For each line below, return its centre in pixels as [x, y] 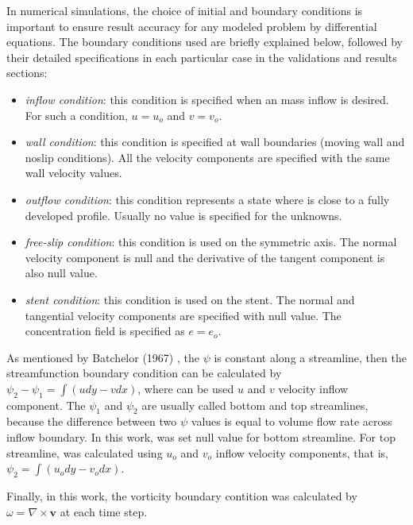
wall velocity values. [73, 173]
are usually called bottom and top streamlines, [255, 405]
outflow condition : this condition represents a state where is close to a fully [207, 199]
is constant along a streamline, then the [310, 357]
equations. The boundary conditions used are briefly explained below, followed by [205, 42]
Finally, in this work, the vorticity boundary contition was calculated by [182, 496]
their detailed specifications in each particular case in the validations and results [202, 57]
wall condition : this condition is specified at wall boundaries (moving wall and [215, 142]
